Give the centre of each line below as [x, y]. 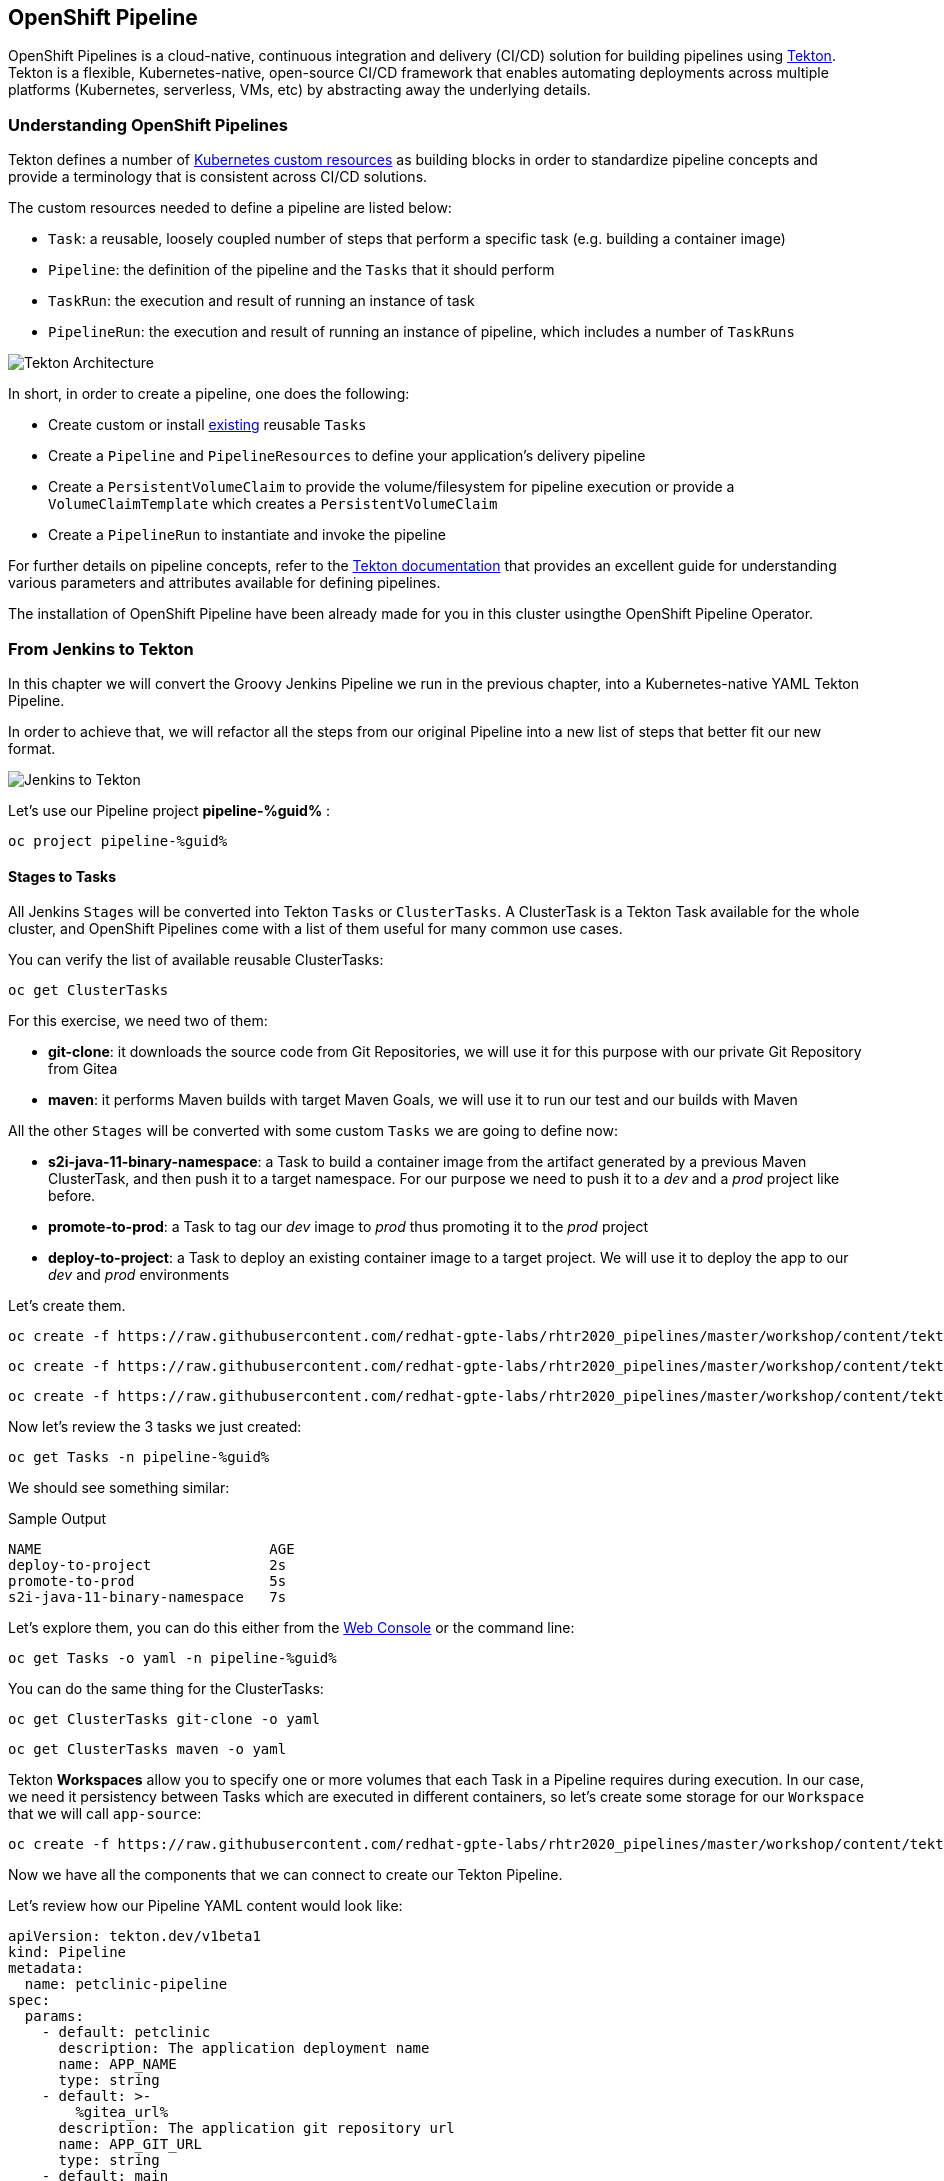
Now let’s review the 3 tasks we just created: [155, 1427]
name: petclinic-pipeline [126, 1984]
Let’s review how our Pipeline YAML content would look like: [205, 1906]
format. [32, 748]
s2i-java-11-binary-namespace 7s [147, 1597]
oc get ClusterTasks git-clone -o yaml [164, 1719]
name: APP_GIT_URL [130, 2144]
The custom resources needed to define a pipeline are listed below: [230, 208]
